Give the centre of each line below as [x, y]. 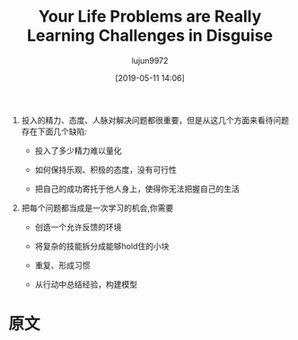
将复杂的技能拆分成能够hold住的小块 [102, 246]
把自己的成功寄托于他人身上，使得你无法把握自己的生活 [137, 188]
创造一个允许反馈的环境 [78, 227]
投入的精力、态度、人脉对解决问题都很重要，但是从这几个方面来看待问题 [155, 120]
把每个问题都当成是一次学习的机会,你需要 [97, 208]
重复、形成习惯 [62, 265]
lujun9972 [150, 60]
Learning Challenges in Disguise [149, 36]
